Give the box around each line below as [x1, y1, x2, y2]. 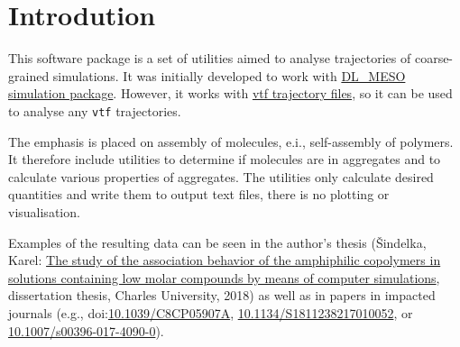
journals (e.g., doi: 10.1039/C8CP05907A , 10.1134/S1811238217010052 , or [8, 303, 413, 322]
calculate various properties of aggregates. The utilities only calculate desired [8, 167, 434, 186]
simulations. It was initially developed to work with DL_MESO [52, 66, 406, 85]
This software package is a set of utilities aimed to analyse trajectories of [8, 49, 411, 68]
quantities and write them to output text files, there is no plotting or [8, 185, 390, 204]
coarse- [414, 49, 454, 68]
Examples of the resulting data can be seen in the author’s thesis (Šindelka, [8, 233, 427, 251]
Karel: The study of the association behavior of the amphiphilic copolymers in [8, 251, 441, 269]
